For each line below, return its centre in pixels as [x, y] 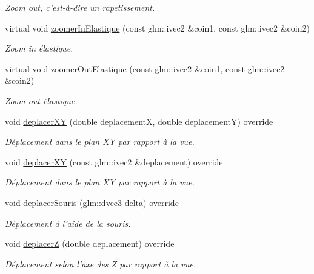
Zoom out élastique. [41, 100]
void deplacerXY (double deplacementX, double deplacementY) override [139, 121]
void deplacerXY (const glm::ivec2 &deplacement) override [114, 162]
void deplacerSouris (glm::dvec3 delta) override [92, 202]
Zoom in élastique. [39, 48]
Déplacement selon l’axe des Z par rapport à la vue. [100, 263]
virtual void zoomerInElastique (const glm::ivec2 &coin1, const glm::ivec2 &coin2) [157, 28]
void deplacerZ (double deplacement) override [90, 243]
